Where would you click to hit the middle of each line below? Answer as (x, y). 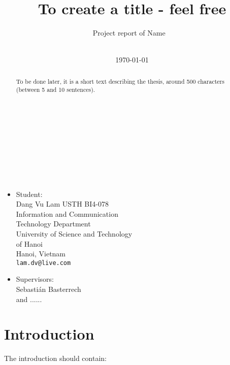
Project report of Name (129, 33)
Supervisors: (35, 279)
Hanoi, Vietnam (41, 254)
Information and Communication (67, 213)
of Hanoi (29, 243)
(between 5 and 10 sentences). (56, 90)
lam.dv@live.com (43, 263)
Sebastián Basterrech (48, 289)
